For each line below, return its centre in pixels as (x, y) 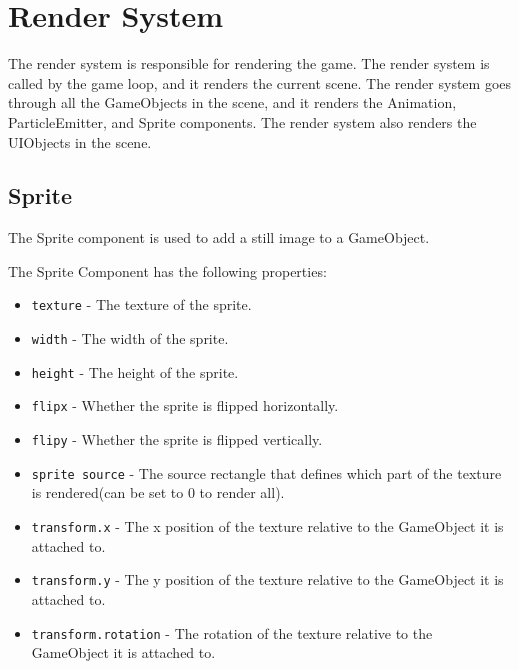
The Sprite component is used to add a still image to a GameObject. (219, 237)
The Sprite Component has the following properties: (167, 270)
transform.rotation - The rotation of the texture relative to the (232, 632)
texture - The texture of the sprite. (141, 304)
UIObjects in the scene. (80, 141)
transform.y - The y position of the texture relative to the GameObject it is (267, 579)
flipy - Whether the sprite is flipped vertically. (177, 439)
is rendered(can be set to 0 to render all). (158, 492)
